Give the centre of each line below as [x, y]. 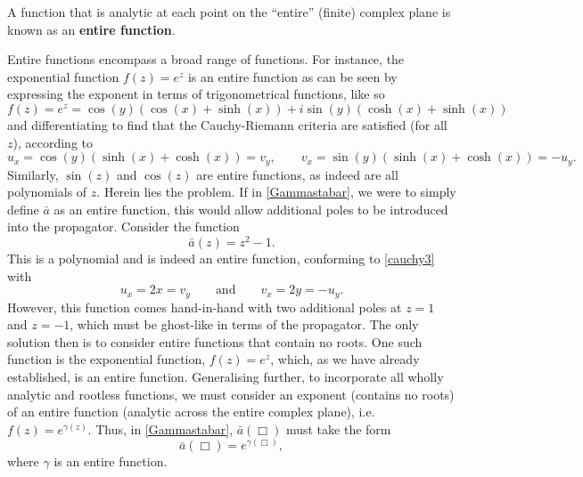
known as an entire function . [91, 29]
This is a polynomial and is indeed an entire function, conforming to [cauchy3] [221, 259]
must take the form [338, 428]
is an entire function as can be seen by [292, 76]
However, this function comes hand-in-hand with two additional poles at [205, 307]
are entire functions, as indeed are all [297, 174]
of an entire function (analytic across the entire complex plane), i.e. [191, 412]
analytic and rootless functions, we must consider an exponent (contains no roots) [231, 394]
